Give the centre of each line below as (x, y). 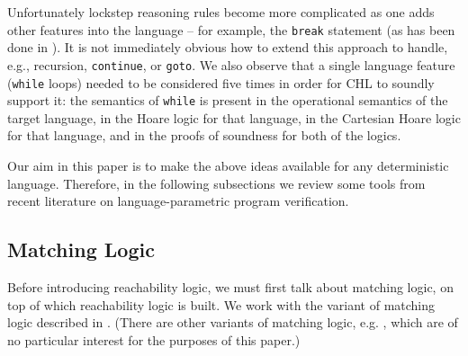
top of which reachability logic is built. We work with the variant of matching (221, 304)
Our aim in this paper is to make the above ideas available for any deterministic (228, 165)
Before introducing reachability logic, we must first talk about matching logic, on (230, 286)
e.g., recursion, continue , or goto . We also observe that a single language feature (231, 64)
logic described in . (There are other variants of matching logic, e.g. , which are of (233, 322)
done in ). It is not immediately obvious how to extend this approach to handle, (228, 47)
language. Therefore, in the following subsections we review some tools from (216, 183)
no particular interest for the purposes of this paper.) (154, 339)
